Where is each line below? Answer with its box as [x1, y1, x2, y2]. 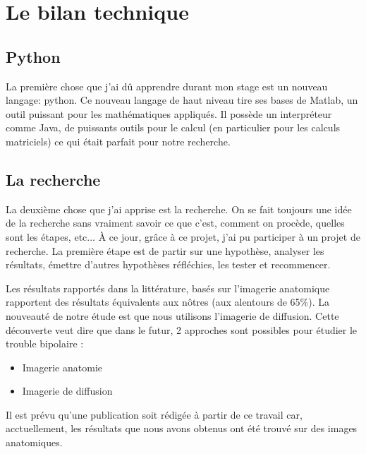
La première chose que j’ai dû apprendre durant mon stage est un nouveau [6, 78, 328, 93]
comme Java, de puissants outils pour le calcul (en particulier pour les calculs [6, 120, 341, 135]
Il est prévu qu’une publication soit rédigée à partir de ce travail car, [6, 407, 303, 422]
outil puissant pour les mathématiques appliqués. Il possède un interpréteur [6, 106, 332, 121]
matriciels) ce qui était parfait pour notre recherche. [6, 133, 231, 148]
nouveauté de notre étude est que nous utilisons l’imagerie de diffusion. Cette [6, 308, 339, 323]
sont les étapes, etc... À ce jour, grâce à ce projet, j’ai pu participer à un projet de [6, 229, 360, 244]
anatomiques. [6, 435, 63, 450]
